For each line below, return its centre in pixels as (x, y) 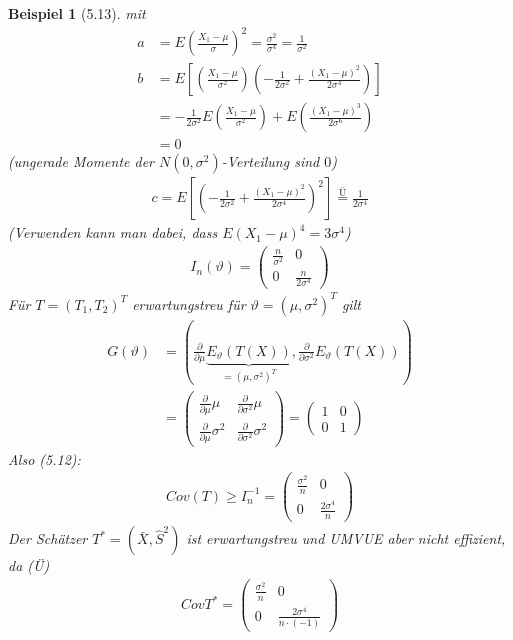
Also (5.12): (44, 458)
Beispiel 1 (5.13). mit (77, 13)
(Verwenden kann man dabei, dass (113, 232)
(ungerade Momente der (81, 161)
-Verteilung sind (270, 161)
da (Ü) (29, 565)
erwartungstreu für (189, 303)
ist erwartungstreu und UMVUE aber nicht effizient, (346, 538)
